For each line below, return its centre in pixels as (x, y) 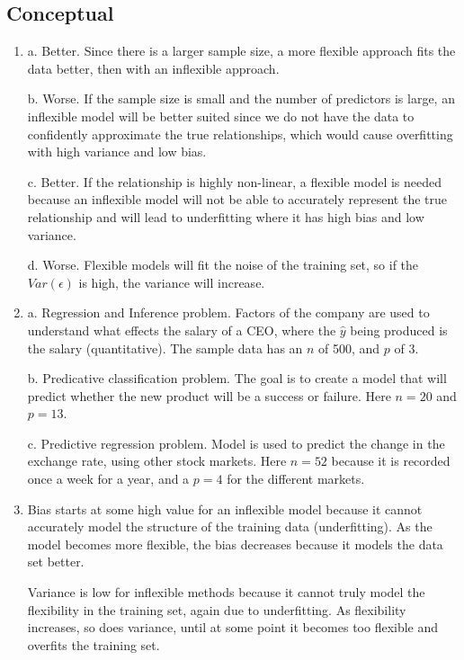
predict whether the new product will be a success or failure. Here (209, 395)
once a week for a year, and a (108, 479)
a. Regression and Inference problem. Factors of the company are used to (228, 312)
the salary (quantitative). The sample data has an (165, 348)
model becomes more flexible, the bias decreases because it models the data (235, 544)
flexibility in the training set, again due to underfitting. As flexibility (217, 609)
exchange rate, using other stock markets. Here (157, 461)
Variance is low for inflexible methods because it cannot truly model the (226, 592)
